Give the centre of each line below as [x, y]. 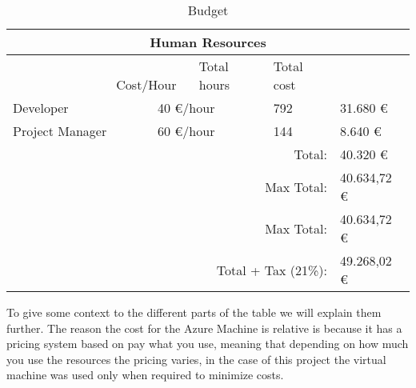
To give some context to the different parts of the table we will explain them [194, 312]
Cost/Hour [146, 84]
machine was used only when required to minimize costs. [145, 375]
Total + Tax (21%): [272, 270]
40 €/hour [186, 108]
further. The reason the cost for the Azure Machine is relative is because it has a [204, 328]
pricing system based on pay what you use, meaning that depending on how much [208, 344]
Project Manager [60, 131]
